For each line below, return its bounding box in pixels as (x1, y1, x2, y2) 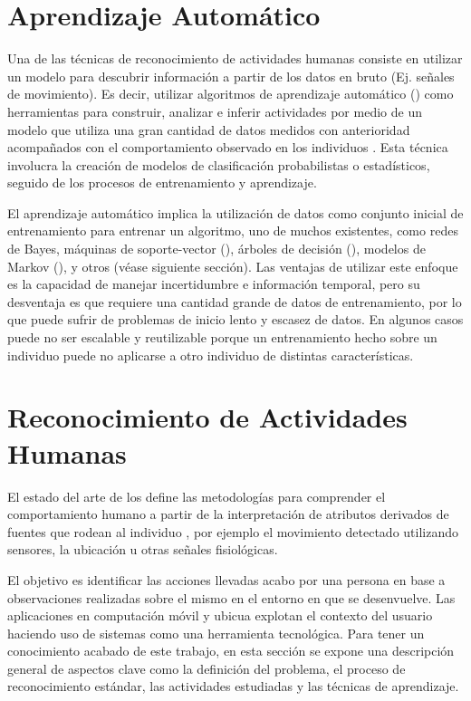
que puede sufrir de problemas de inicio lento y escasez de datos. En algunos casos (7, 310, 464, 329)
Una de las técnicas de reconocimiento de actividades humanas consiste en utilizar (7, 49, 463, 68)
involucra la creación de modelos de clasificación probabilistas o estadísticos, (7, 155, 430, 174)
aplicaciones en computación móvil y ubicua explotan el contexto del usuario (7, 606, 433, 625)
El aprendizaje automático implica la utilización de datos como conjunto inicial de (7, 203, 464, 222)
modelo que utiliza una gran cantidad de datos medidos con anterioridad (7, 120, 410, 139)
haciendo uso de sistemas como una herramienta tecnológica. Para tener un (7, 623, 425, 642)
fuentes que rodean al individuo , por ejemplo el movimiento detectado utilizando (7, 522, 458, 541)
